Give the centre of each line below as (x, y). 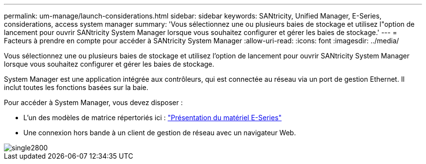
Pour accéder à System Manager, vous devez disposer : (93, 102)
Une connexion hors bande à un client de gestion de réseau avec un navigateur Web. (160, 133)
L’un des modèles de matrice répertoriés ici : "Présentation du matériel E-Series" (153, 118)
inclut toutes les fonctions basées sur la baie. (76, 87)
